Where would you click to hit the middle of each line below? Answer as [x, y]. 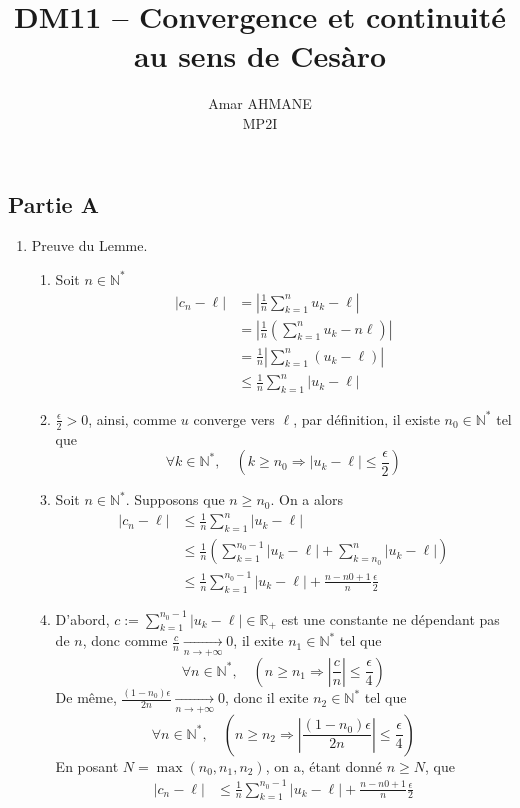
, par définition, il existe [366, 418]
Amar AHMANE [260, 103]
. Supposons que [175, 499]
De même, [86, 697]
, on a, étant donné [323, 765]
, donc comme [125, 640]
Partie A [53, 203]
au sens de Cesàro [260, 55]
